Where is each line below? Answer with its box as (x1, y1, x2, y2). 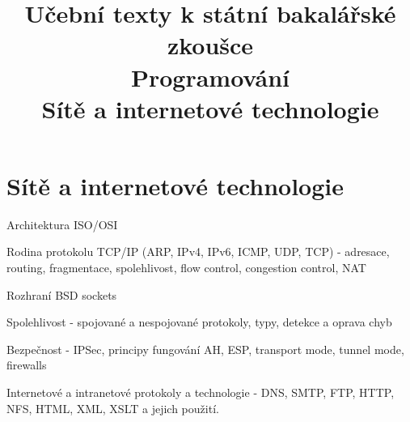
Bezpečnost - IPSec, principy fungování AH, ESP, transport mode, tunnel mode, (6, 340, 404, 357)
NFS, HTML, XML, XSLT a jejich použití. (6, 399, 219, 416)
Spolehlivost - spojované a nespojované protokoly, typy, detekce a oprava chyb (6, 313, 392, 330)
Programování (130, 60, 290, 93)
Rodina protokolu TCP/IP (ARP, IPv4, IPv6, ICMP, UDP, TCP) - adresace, (6, 243, 390, 260)
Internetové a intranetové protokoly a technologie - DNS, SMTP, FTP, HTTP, (6, 384, 395, 401)
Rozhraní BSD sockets (6, 286, 117, 303)
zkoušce (167, 28, 254, 62)
